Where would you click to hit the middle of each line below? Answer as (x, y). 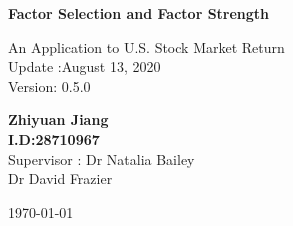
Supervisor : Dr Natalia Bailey (101, 158)
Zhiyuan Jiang (58, 119)
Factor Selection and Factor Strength (139, 13)
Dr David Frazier (60, 178)
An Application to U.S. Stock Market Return (146, 46)
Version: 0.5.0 (49, 85)
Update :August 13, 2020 (84, 66)
